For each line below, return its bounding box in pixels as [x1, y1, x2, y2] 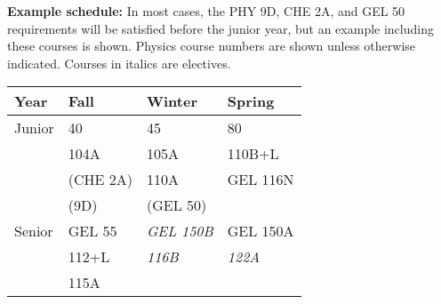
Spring [227, 91, 275, 112]
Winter [146, 91, 197, 112]
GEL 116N [227, 169, 294, 190]
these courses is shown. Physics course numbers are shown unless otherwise [7, 36, 416, 55]
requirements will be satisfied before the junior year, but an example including [7, 19, 434, 37]
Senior [14, 220, 53, 242]
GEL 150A [227, 220, 294, 242]
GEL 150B [146, 220, 213, 242]
